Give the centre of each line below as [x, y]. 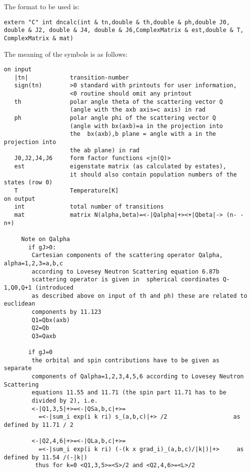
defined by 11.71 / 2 [39, 425]
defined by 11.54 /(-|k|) [46, 457]
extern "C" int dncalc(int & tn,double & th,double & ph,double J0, [117, 22]
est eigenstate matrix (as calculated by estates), [120, 167]
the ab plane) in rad [105, 150]
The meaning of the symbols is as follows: [66, 54]
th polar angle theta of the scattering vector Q [119, 102]
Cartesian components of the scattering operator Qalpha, [127, 255]
